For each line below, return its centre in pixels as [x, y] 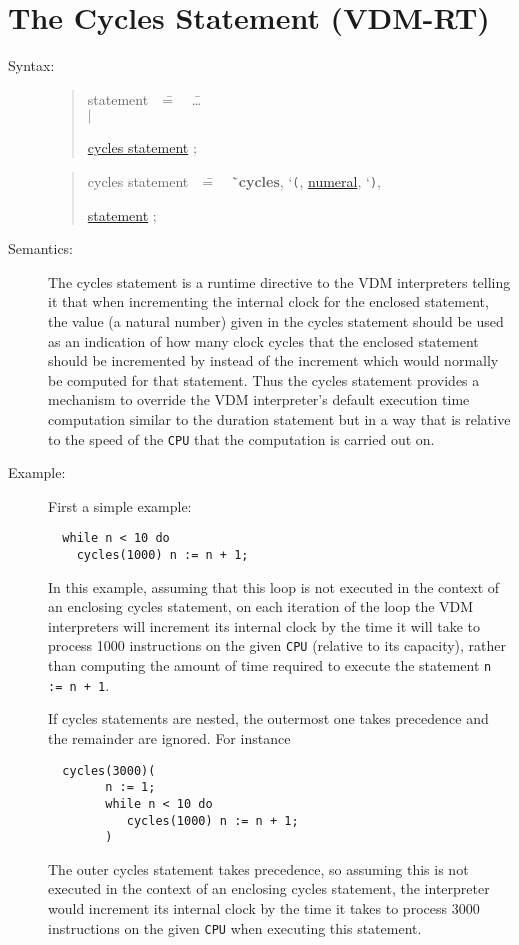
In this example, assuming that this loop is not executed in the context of [274, 586]
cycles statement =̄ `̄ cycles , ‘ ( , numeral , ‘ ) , [234, 180]
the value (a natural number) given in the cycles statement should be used [276, 320]
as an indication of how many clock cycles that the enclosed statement [263, 340]
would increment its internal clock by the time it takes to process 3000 [264, 908]
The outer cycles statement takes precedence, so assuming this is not [258, 868]
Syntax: [31, 65]
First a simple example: [120, 505]
